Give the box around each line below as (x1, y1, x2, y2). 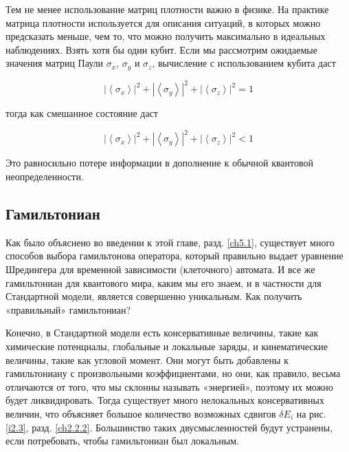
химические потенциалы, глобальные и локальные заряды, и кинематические (5, 338, 328, 353)
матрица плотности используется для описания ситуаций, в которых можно (5, 15, 321, 30)
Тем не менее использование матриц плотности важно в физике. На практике (5, 2, 329, 16)
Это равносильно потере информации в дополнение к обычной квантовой (5, 155, 314, 170)
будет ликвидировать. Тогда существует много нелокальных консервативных (5, 393, 324, 407)
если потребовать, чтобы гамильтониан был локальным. (5, 433, 239, 448)
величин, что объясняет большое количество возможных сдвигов (5, 406, 276, 420)
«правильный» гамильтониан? (5, 302, 131, 316)
